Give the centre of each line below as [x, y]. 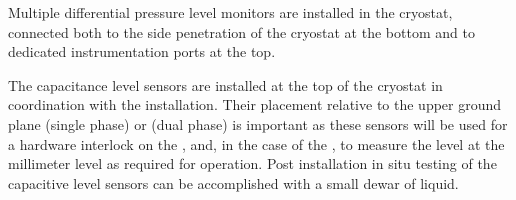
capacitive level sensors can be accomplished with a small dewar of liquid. [233, 182]
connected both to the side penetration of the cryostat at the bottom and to [241, 31]
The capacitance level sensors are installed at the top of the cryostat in [225, 84]
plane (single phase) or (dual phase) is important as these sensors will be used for [258, 123]
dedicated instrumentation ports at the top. [142, 51]
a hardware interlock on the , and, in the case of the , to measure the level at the [256, 143]
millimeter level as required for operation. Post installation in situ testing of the [252, 163]
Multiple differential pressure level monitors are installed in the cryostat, [230, 12]
